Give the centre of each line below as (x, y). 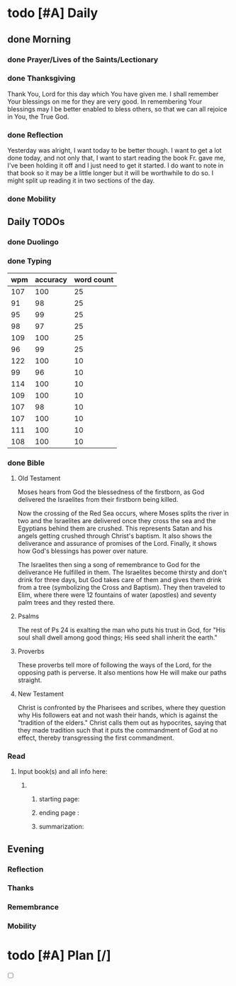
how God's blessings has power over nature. (83, 551)
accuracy (51, 280)
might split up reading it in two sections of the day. (81, 181)
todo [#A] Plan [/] (59, 955)
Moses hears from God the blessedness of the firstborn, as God (111, 492)
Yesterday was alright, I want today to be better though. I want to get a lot (114, 150)
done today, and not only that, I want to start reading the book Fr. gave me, (116, 158)
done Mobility (32, 199)
